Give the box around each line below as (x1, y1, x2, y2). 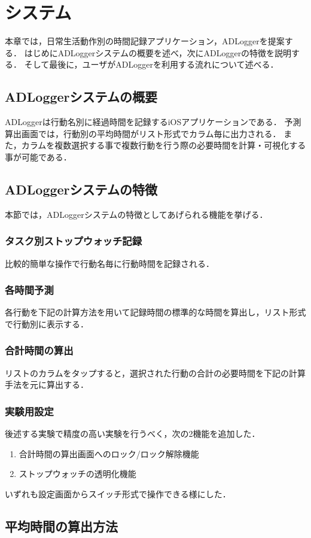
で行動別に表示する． (5, 317, 89, 330)
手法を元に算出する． (5, 378, 89, 391)
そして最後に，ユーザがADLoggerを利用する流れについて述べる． (24, 58, 279, 71)
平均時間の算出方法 (5, 516, 118, 535)
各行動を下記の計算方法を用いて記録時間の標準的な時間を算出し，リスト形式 (5, 306, 306, 318)
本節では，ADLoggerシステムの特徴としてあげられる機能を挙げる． (5, 208, 268, 220)
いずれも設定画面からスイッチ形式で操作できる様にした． (5, 487, 231, 500)
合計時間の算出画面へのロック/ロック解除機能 (19, 447, 199, 460)
